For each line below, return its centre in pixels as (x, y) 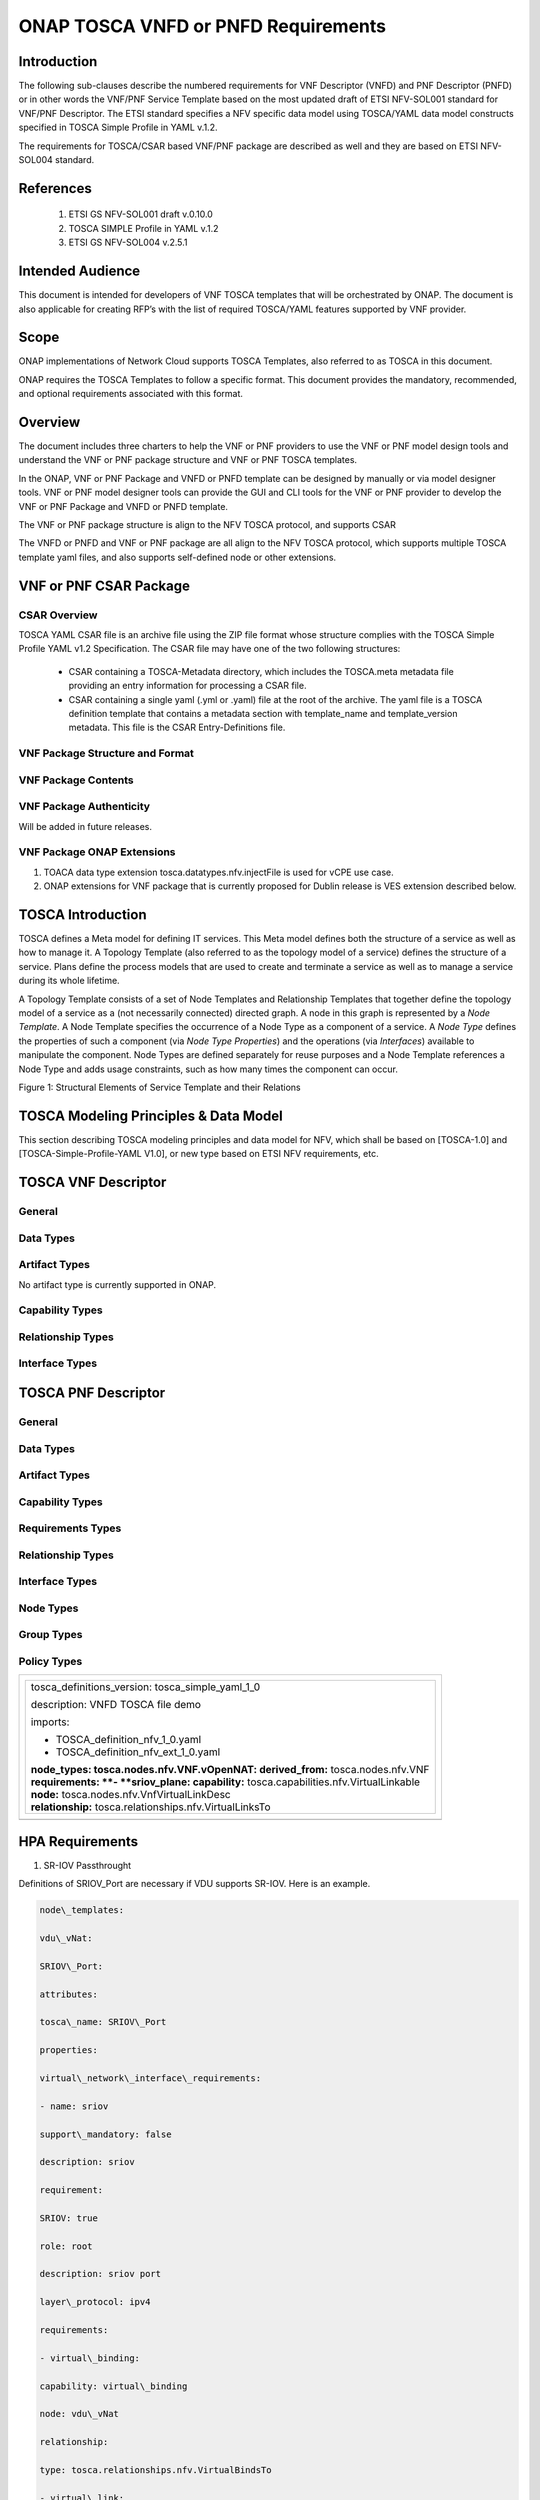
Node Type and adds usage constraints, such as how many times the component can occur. (208, 1069)
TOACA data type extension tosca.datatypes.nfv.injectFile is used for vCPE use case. (218, 872)
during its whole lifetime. (69, 981)
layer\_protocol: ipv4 (95, 2302)
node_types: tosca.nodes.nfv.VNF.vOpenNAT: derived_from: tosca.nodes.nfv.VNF (230, 1770)
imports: (50, 1722)
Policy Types (50, 1662)
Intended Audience (79, 271)
